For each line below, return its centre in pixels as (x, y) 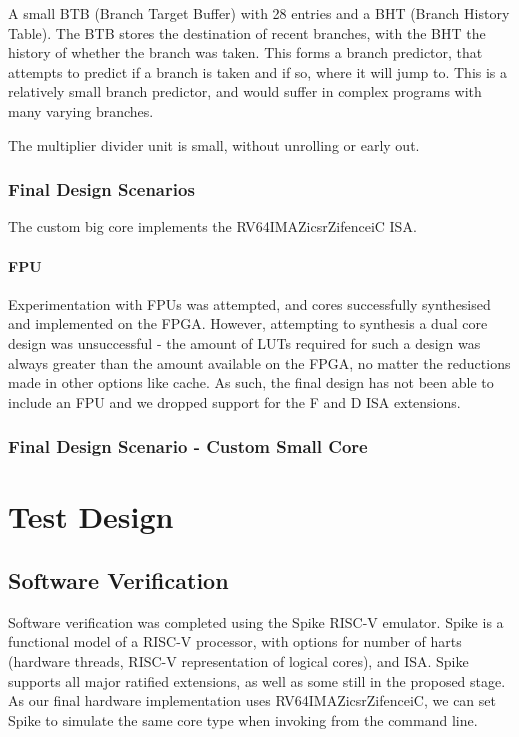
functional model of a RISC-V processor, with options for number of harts (235, 641)
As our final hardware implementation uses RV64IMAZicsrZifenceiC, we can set (252, 700)
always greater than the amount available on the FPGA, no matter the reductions (259, 362)
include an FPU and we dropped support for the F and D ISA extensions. (234, 401)
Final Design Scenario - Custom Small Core (188, 446)
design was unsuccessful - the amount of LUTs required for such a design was (244, 342)
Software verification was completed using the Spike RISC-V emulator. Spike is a (256, 621)
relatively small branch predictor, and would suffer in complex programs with (245, 91)
